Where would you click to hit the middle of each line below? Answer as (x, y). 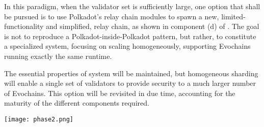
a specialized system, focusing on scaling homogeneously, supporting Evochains (127, 46)
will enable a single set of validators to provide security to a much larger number (130, 83)
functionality (24, 26)
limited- (233, 16)
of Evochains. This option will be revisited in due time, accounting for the (120, 93)
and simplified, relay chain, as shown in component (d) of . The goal (153, 26)
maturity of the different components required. (77, 103)
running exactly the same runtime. (58, 56)
